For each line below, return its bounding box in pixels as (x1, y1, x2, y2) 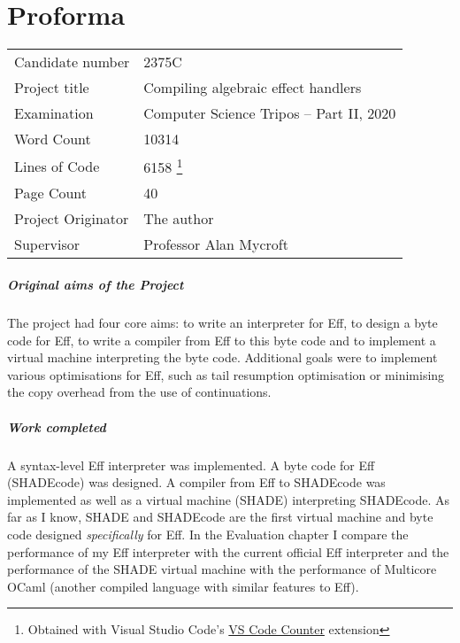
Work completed (7, 417, 106, 436)
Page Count (14, 182, 88, 204)
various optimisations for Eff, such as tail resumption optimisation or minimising (7, 365, 445, 383)
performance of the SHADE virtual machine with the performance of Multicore (7, 560, 437, 578)
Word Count (14, 128, 91, 150)
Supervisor (14, 234, 80, 255)
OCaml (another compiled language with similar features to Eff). (7, 577, 359, 595)
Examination (14, 103, 94, 124)
